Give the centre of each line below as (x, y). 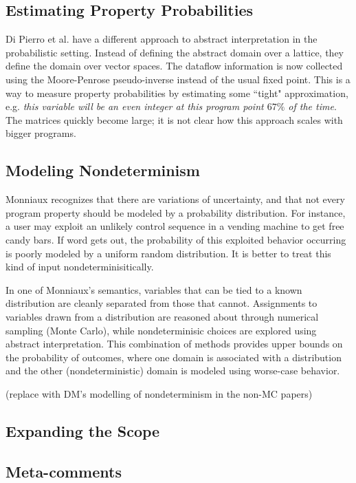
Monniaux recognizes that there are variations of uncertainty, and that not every (175, 199)
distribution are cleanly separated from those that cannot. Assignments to (162, 303)
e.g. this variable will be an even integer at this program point (135, 106)
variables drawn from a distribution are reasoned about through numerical (162, 316)
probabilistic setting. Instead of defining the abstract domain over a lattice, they (175, 52)
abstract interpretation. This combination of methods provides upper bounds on (174, 344)
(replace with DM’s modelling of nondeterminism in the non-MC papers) (159, 393)
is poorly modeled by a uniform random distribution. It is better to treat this (168, 253)
